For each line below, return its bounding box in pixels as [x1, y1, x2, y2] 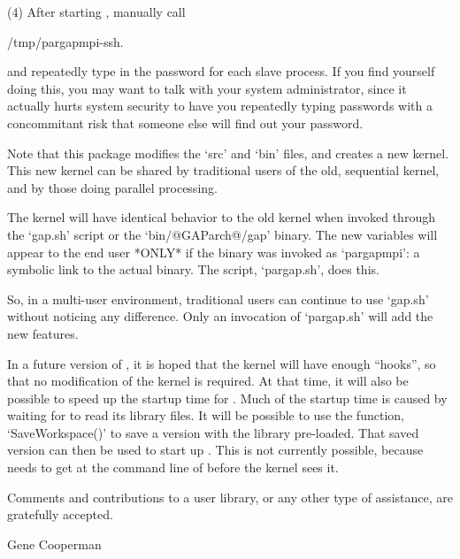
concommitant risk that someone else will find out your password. [7, 113, 364, 132]
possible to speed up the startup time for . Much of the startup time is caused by [7, 388, 448, 407]
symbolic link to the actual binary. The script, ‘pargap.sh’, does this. [7, 260, 379, 279]
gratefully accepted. [7, 505, 113, 524]
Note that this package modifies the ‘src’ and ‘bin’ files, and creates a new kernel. [7, 143, 449, 162]
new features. [7, 324, 79, 342]
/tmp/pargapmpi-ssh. [7, 32, 124, 50]
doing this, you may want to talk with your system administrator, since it [7, 79, 407, 97]
